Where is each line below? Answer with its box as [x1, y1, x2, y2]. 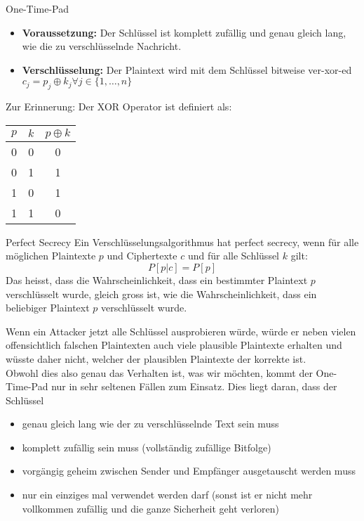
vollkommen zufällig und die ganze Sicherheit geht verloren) [22, 501, 279, 515]
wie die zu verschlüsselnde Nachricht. [22, 39, 182, 53]
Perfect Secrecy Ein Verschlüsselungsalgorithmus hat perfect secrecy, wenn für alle [6, 234, 359, 249]
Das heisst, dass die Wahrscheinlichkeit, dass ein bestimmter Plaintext [6, 272, 308, 287]
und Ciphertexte [107, 248, 177, 263]
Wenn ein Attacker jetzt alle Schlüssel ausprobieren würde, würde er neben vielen [6, 323, 356, 338]
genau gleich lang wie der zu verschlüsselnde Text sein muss [22, 416, 279, 431]
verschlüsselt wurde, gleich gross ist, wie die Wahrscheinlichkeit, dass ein [6, 286, 317, 301]
